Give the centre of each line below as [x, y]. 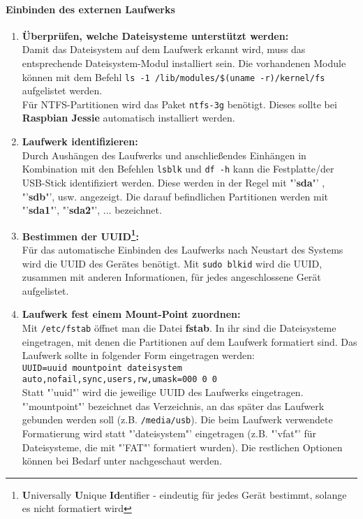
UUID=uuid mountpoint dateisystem [102, 368]
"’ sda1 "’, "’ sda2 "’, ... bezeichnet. [92, 210]
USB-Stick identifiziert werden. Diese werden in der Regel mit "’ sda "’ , [173, 182]
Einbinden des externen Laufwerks [90, 9]
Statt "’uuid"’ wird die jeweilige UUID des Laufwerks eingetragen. [163, 392]
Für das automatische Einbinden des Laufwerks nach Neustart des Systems [183, 249]
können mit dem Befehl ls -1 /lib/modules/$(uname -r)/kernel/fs [173, 76]
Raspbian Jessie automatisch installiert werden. [128, 118]
